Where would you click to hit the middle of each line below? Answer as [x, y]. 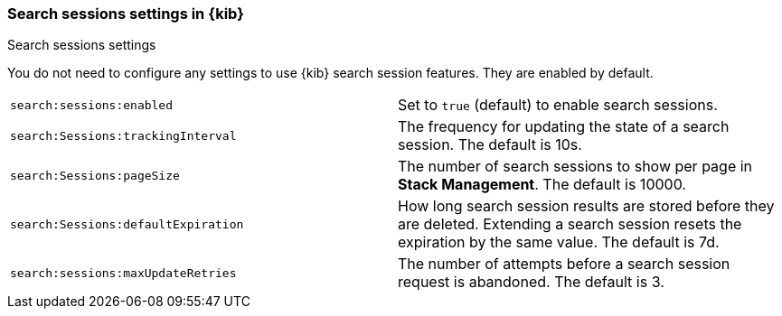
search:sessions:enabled [92, 105]
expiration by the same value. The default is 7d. [559, 242]
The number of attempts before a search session [564, 264]
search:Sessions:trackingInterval [123, 135]
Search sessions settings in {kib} [126, 14]
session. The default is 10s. [490, 145]
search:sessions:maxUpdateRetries [123, 273]
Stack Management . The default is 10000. [542, 185]
